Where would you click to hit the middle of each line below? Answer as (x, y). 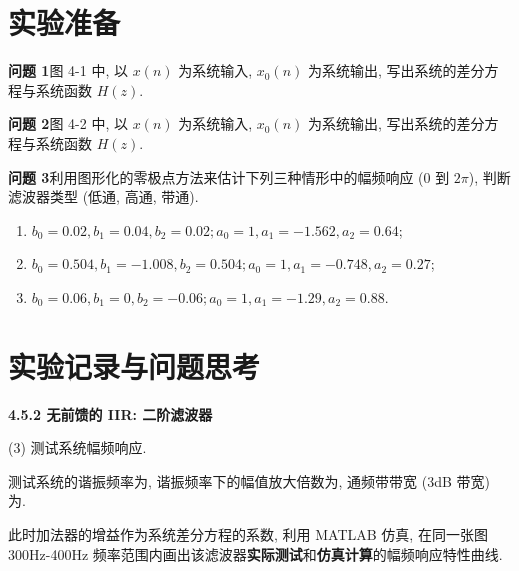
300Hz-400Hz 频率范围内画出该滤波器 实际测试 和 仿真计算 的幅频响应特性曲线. (255, 553)
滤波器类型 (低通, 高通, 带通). (103, 196)
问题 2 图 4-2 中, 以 (68, 123)
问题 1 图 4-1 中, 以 (68, 70)
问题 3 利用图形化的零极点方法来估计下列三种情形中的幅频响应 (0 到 (229, 176)
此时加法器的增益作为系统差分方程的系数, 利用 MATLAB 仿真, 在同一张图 (248, 533)
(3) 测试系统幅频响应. (77, 447)
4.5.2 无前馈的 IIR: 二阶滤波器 (110, 413)
